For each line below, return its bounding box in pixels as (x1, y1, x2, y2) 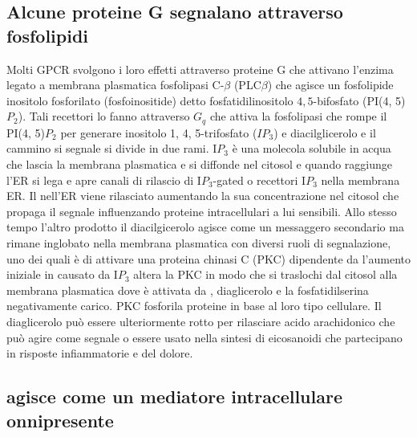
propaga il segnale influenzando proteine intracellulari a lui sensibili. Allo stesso (6, 202, 397, 219)
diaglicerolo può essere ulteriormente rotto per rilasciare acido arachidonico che (6, 312, 395, 329)
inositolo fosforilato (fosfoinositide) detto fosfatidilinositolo (6, 92, 294, 108)
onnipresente (6, 407, 114, 432)
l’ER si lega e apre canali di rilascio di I (6, 171, 201, 188)
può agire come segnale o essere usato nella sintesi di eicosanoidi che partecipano (6, 329, 403, 345)
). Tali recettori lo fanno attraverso (18, 108, 190, 125)
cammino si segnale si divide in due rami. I (6, 140, 217, 157)
